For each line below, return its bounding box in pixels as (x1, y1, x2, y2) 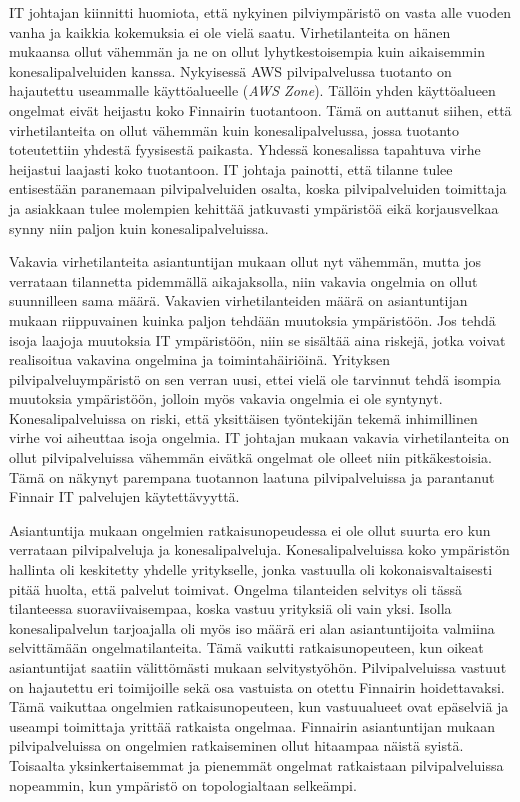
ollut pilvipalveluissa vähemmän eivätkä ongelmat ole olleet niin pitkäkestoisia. (9, 447, 492, 468)
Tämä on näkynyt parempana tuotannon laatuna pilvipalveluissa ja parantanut (9, 466, 495, 487)
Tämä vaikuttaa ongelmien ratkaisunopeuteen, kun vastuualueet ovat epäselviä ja (9, 696, 509, 717)
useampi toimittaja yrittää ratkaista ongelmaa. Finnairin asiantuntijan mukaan (9, 715, 495, 736)
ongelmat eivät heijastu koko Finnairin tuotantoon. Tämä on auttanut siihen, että (9, 99, 512, 120)
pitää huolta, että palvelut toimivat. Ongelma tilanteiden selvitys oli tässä (9, 578, 462, 599)
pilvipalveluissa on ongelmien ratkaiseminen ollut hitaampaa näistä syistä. (9, 735, 464, 756)
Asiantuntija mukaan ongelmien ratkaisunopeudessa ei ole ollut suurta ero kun (9, 519, 491, 540)
